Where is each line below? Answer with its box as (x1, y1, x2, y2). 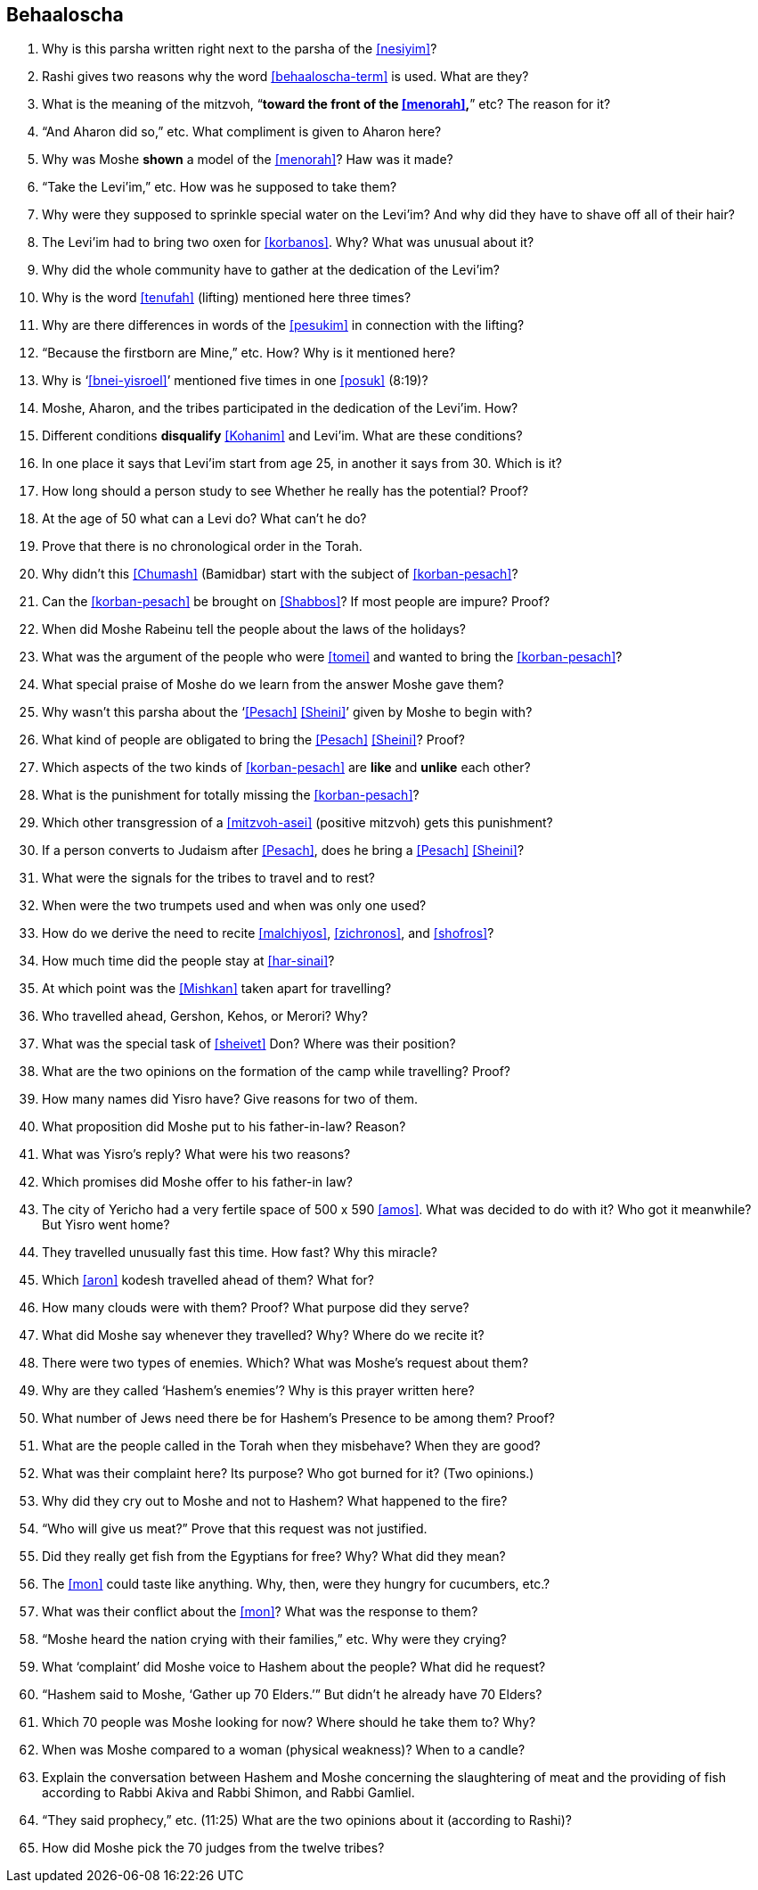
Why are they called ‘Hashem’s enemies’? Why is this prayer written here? (42, 1383, 475, 1399)
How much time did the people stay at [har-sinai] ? (42, 953, 335, 969)
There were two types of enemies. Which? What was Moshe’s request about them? (42, 1355, 529, 1371)
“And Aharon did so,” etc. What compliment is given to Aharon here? (42, 124, 442, 140)
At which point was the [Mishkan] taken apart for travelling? (42, 981, 392, 997)
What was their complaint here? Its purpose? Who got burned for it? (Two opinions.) (42, 1466, 534, 1482)
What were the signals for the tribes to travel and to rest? (42, 870, 376, 886)
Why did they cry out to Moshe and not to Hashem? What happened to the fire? (42, 1493, 508, 1509)
